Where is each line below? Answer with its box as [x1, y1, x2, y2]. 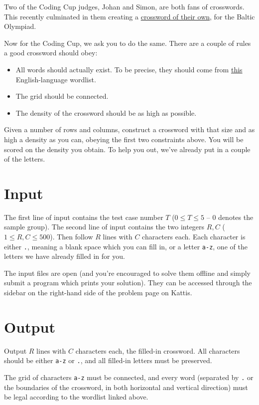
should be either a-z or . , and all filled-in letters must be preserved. [4, 355, 212, 366]
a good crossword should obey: [4, 47, 98, 58]
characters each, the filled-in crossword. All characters [75, 345, 240, 356]
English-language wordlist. [15, 74, 96, 84]
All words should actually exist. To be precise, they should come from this [15, 64, 243, 74]
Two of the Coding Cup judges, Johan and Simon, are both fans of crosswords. [4, 1, 245, 11]
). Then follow [50, 231, 93, 242]
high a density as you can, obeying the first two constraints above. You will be [4, 134, 244, 144]
